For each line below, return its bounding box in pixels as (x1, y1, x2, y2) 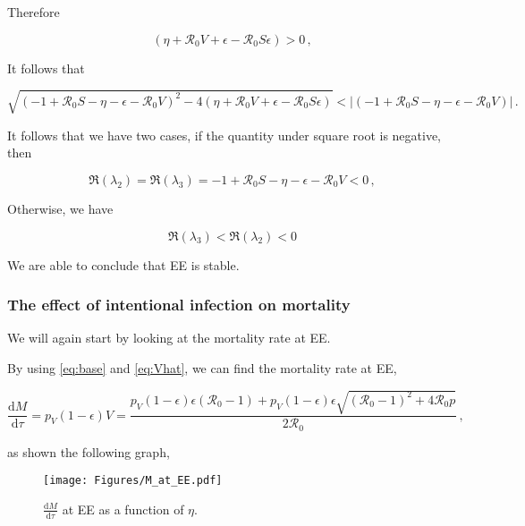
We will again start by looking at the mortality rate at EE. (7, 328, 331, 347)
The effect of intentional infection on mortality (7, 293, 351, 316)
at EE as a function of (62, 499, 184, 518)
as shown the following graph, (7, 442, 170, 461)
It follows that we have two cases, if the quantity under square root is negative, (7, 125, 442, 144)
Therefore (7, 3, 60, 21)
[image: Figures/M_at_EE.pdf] (43, 474, 223, 488)
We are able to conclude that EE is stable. (7, 255, 240, 274)
